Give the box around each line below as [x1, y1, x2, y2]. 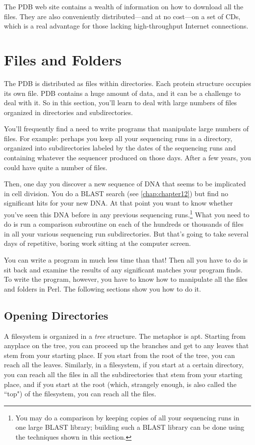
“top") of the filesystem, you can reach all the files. [4, 388, 156, 399]
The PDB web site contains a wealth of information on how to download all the [4, 1, 244, 11]
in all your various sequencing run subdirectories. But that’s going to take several [4, 228, 249, 238]
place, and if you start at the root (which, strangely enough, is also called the [4, 379, 237, 389]
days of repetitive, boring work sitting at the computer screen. [4, 238, 191, 248]
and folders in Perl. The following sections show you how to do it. [4, 283, 201, 294]
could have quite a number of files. [4, 162, 107, 172]
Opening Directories [4, 307, 108, 323]
